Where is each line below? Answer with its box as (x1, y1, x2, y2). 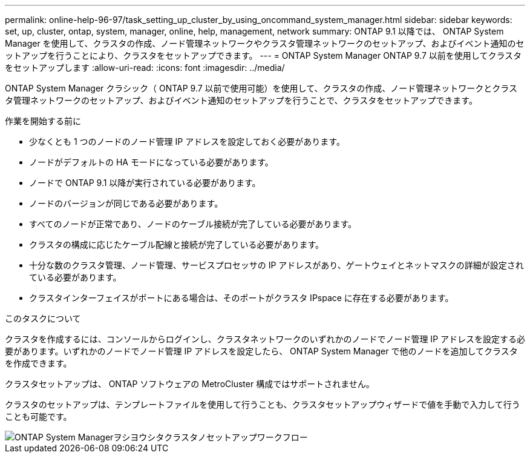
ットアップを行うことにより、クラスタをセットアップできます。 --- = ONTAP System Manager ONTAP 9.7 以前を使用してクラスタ (5, 50, 522, 61)
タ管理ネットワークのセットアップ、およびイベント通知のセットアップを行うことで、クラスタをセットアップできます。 (5, 95, 477, 105)
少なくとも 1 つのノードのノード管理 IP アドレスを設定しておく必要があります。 (29, 136, 345, 147)
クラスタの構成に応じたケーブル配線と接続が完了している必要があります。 (29, 239, 324, 250)
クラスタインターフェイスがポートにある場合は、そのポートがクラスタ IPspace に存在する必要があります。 (29, 293, 454, 303)
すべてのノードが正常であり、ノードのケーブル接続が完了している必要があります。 (29, 219, 357, 229)
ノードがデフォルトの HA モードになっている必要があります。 (29, 157, 273, 167)
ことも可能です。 (5, 411, 72, 422)
